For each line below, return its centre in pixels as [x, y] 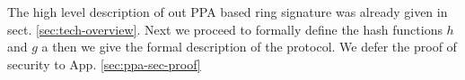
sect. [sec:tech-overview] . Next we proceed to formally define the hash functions [225, 29]
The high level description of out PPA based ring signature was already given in [228, 12]
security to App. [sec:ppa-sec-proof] [104, 64]
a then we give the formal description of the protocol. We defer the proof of [249, 47]
